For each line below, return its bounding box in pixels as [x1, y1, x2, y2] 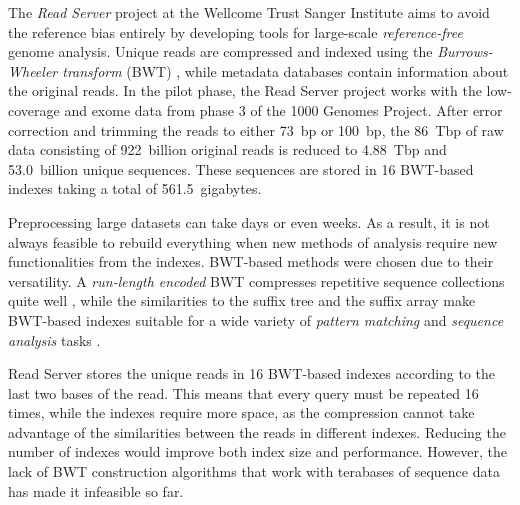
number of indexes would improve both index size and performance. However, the [8, 441, 507, 462]
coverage [8, 99, 60, 120]
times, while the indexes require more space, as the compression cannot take [8, 402, 475, 423]
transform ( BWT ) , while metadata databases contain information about [62, 60, 509, 81]
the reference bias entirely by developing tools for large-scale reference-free [8, 21, 463, 42]
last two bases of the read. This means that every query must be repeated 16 [8, 382, 479, 403]
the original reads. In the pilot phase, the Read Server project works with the [8, 80, 482, 101]
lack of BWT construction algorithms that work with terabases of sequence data [8, 461, 500, 482]
